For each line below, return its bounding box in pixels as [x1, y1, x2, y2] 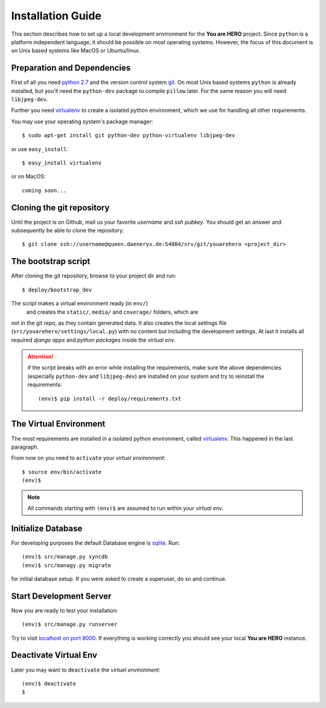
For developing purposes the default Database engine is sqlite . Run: [11, 539, 181, 547]
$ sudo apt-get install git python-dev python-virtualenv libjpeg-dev [22, 132, 235, 139]
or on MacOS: [11, 173, 46, 180]
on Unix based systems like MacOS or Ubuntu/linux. [11, 47, 141, 54]
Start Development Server [11, 591, 112, 601]
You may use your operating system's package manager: [11, 118, 153, 125]
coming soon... [22, 187, 67, 193]
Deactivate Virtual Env [11, 650, 98, 660]
